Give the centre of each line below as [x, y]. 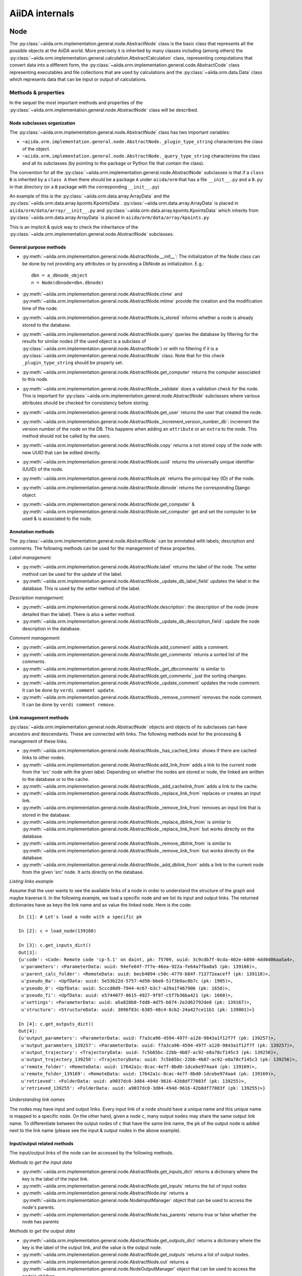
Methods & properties [37, 92]
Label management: [31, 558]
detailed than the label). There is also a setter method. [79, 614]
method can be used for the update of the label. [72, 574]
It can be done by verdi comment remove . [69, 704]
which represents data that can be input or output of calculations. [78, 80]
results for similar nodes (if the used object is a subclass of [84, 341]
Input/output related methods [42, 1143]
